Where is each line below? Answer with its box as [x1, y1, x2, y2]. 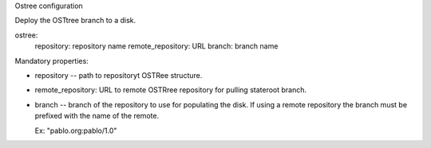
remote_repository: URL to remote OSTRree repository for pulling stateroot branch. [34, 85, 307, 95]
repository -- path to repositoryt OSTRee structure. [34, 70, 203, 80]
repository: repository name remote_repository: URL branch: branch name [34, 41, 279, 51]
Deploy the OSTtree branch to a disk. [14, 16, 136, 25]
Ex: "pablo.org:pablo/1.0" [34, 126, 117, 135]
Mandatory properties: [14, 56, 89, 65]
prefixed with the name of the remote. [34, 111, 160, 121]
